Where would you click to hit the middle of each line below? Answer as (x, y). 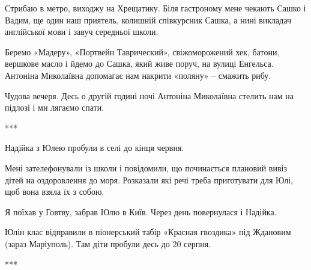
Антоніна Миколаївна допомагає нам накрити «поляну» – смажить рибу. (138, 75)
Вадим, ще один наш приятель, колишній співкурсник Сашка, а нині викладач (148, 20)
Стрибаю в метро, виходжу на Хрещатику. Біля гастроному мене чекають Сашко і (155, 8)
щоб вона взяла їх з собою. (55, 192)
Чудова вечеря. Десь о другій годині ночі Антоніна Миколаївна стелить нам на (149, 95)
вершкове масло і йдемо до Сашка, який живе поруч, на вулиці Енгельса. (139, 63)
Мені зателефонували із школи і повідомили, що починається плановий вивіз (146, 167)
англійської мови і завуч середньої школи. (82, 32)
